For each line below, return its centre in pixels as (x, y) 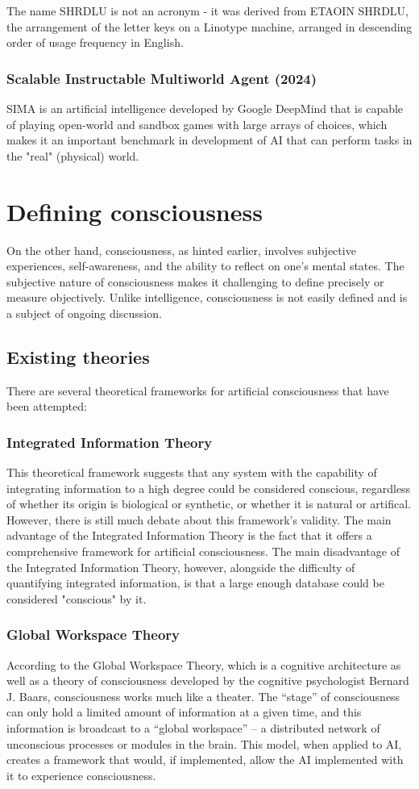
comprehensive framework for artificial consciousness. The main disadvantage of (203, 551)
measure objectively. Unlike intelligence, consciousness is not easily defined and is (207, 297)
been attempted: (47, 406)
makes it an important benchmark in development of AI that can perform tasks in (209, 140)
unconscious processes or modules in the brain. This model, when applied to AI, (204, 743)
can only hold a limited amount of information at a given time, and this (184, 712)
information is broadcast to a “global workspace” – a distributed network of (193, 728)
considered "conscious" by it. (77, 598)
